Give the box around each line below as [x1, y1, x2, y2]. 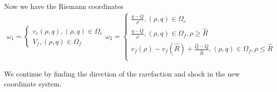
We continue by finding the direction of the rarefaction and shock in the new [4, 68, 240, 79]
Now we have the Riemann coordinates [4, 1, 123, 11]
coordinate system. [4, 78, 62, 89]
